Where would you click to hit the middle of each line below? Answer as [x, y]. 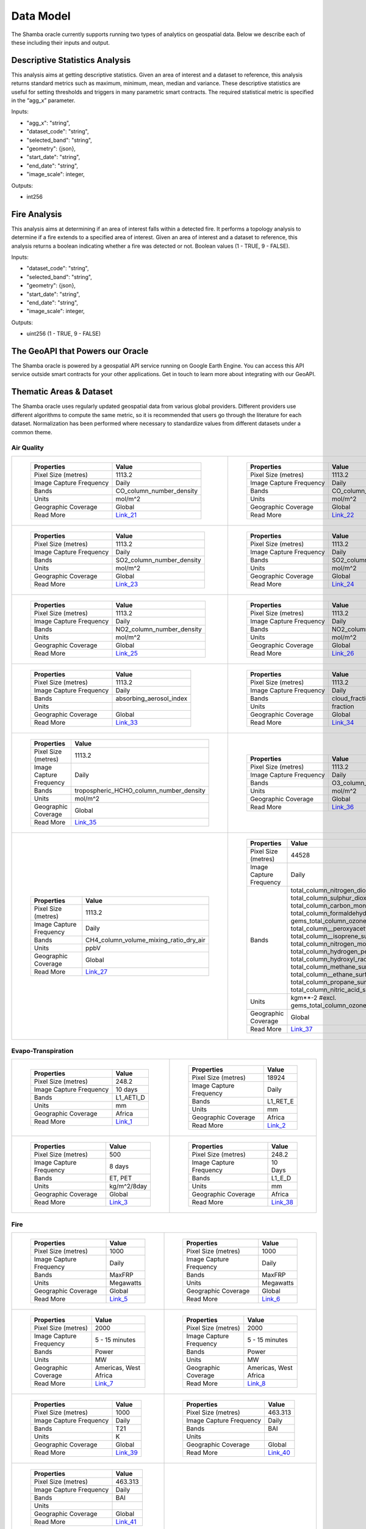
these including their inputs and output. [60, 42]
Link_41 [126, 1522]
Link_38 [282, 1202]
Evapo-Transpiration [42, 1051]
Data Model [41, 16]
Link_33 [127, 722]
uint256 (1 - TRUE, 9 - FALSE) [64, 334]
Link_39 [127, 1453]
